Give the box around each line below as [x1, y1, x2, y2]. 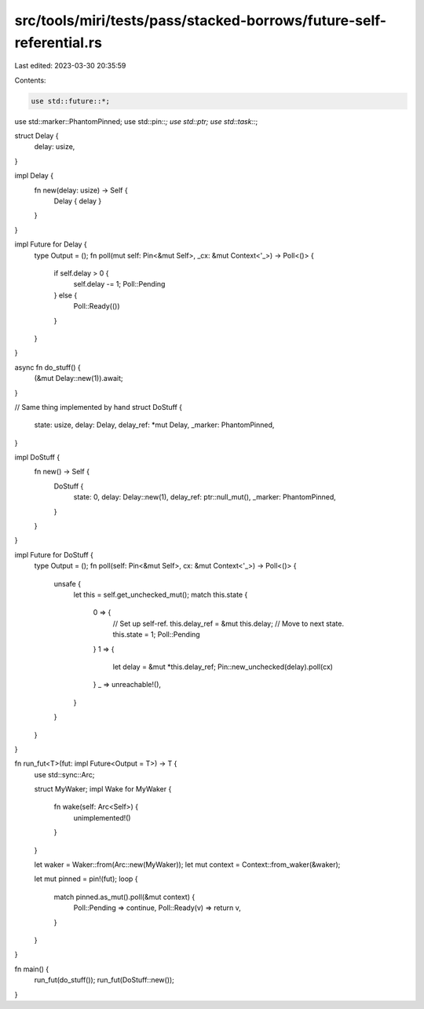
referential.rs [14, 34, 102, 51]
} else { [53, 291, 78, 300]
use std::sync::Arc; [34, 770, 95, 779]
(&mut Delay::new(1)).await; [34, 374, 123, 383]
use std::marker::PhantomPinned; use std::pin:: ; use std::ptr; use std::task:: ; [14, 116, 258, 126]
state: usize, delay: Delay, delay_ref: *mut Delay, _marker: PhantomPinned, [34, 420, 275, 430]
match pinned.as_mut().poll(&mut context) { [53, 892, 196, 901]
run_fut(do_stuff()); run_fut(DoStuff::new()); [34, 975, 174, 985]
